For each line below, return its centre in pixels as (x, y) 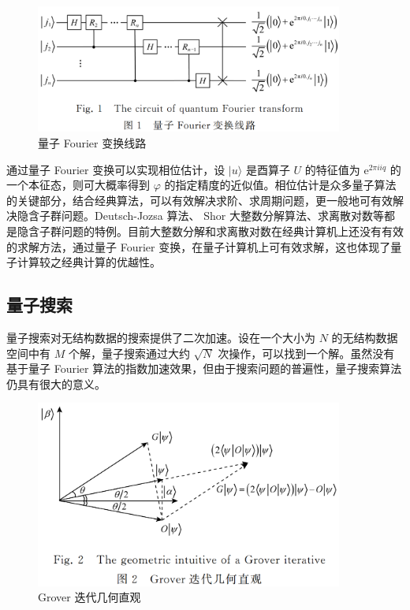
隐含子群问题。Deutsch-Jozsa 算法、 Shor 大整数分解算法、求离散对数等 (200, 216)
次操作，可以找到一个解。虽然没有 (306, 353)
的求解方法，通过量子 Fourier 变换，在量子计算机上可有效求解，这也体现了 (199, 246)
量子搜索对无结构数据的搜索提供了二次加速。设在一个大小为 (161, 338)
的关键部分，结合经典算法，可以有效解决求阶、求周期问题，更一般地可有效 (199, 200)
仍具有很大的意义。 (56, 383)
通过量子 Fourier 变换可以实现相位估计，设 (116, 169)
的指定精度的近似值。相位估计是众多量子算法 (280, 185)
